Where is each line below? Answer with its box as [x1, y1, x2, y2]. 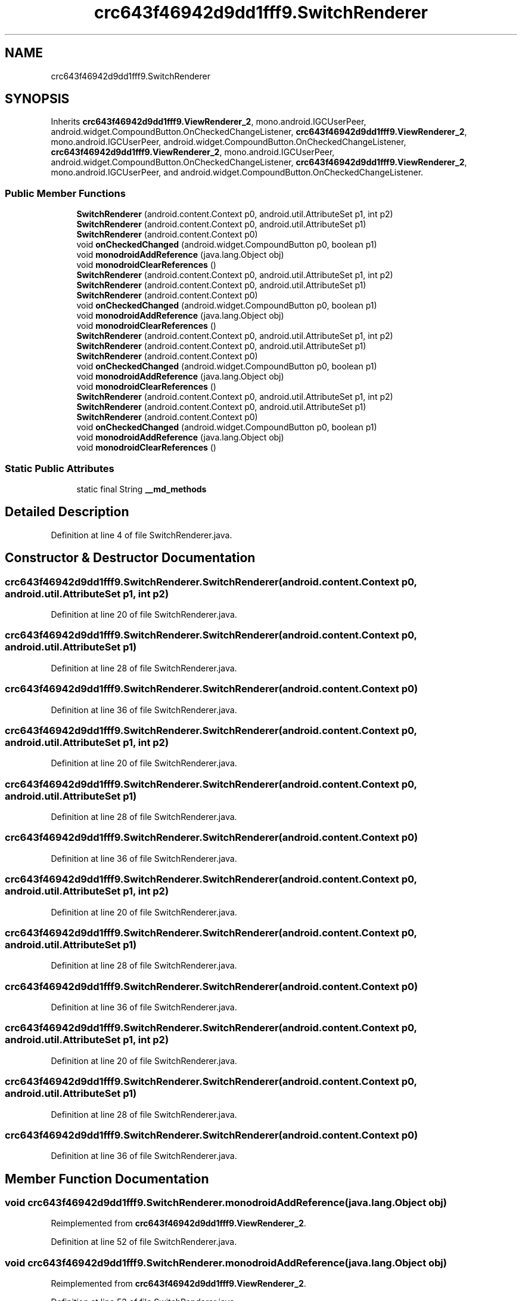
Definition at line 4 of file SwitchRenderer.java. [51, 529, 232, 540]
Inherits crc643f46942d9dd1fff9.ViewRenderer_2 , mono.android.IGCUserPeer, [51, 116, 366, 127]
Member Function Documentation [5, 1171, 209, 1186]
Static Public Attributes [5, 462, 114, 474]
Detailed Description [5, 504, 129, 520]
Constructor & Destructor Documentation [5, 550, 256, 566]
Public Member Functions [5, 187, 126, 199]
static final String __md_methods [76, 483, 207, 494]
